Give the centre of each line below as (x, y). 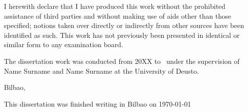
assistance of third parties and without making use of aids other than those (118, 15)
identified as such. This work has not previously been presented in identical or (122, 35)
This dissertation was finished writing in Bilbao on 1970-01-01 (98, 103)
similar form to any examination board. (64, 44)
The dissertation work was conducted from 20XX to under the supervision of (122, 61)
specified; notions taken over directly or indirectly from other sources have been (124, 25)
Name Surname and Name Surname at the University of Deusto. (102, 70)
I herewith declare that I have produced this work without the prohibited (115, 6)
